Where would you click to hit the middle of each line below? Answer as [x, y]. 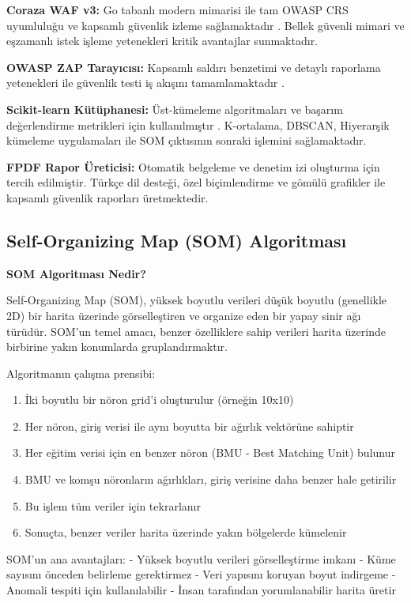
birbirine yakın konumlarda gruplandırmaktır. [117, 347]
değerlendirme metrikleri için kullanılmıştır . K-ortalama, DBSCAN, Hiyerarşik [198, 124]
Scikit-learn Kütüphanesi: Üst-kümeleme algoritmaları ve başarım [175, 109]
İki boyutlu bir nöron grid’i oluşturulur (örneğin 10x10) [159, 399]
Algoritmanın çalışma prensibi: [81, 373]
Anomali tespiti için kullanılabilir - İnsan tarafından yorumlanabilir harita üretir [201, 590]
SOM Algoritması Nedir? [76, 273]
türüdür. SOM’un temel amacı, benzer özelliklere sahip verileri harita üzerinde [196, 331]
